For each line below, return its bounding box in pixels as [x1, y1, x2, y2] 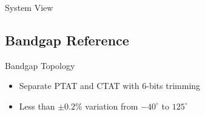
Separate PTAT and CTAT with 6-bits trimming [19, 79, 201, 92]
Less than [19, 99, 55, 112]
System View [5, 1, 53, 13]
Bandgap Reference [5, 30, 129, 49]
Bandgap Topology [5, 59, 75, 71]
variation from [85, 99, 138, 112]
